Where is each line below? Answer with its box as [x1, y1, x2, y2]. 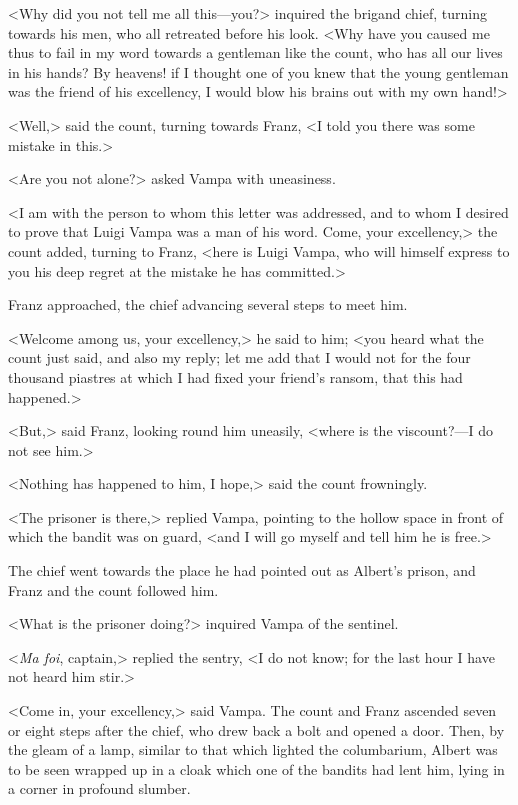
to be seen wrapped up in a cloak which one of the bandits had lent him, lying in [8, 758, 505, 779]
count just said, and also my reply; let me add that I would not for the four [8, 347, 471, 368]
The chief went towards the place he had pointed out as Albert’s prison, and [8, 560, 476, 581]
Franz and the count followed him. [8, 579, 219, 600]
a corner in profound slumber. [8, 778, 191, 799]
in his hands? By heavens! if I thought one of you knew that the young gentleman [8, 61, 509, 82]
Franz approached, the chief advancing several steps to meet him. [8, 294, 408, 315]
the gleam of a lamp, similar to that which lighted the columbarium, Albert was [8, 739, 498, 760]
